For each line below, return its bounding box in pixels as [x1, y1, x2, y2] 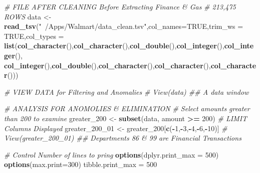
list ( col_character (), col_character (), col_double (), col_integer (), [4, 40, 224, 51]
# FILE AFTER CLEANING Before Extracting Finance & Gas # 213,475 [4, 1, 236, 11]
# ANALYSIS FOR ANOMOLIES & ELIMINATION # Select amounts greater [4, 103, 250, 114]
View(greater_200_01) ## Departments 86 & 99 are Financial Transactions [4, 133, 241, 143]
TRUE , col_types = [4, 30, 64, 41]
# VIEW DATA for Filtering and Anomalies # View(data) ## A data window [4, 86, 249, 97]
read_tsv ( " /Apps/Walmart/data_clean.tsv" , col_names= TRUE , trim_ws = [4, 21, 243, 31]
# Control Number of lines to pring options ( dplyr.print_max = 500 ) [4, 149, 219, 160]
